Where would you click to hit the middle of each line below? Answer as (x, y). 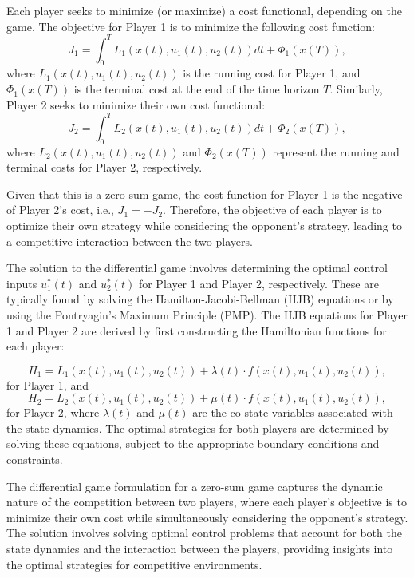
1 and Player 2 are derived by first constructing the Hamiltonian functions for (197, 330)
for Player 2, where (53, 412)
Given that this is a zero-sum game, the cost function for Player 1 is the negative (205, 194)
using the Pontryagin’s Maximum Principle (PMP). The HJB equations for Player (207, 314)
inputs (22, 283)
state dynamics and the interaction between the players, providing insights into (200, 549)
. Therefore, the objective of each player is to (272, 210)
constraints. (35, 459)
